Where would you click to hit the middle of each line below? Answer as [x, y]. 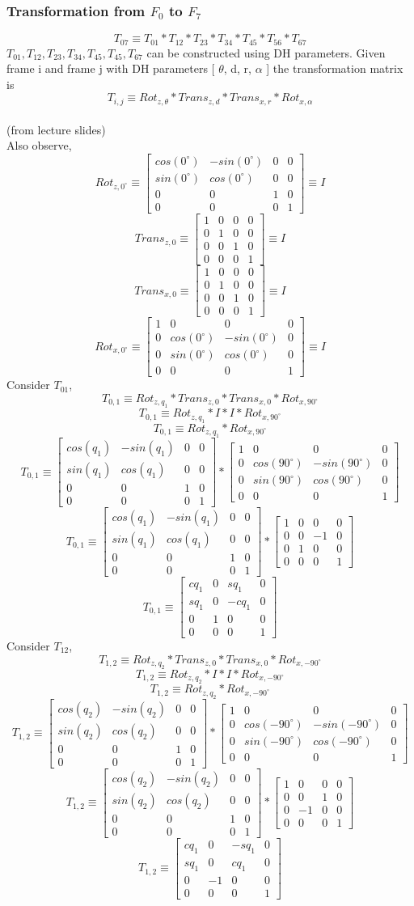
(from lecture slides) [56, 129]
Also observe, [39, 145]
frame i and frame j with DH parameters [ [111, 68]
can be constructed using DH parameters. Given [266, 52]
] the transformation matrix [335, 68]
